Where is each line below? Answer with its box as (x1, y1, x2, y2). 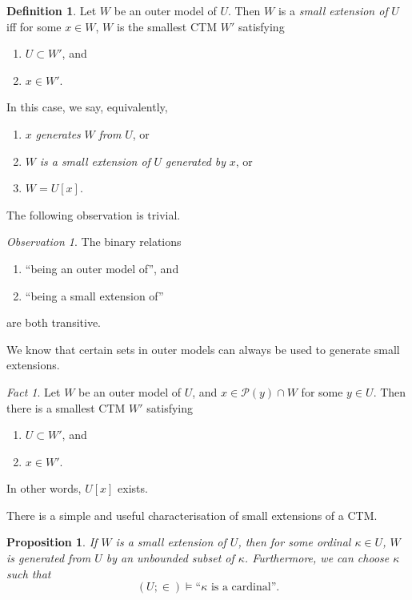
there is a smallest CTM (6, 399, 126, 416)
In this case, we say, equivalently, (6, 99, 168, 115)
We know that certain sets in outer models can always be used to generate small (6, 340, 400, 357)
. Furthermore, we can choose (244, 550, 390, 566)
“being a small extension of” (25, 287, 164, 304)
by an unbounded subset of (106, 550, 234, 566)
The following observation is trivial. (6, 206, 181, 223)
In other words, (6, 480, 82, 497)
